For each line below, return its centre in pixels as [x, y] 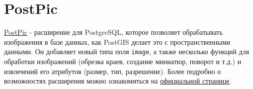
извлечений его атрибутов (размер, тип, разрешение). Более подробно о [113, 71]
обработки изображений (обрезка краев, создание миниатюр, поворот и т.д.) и [123, 61]
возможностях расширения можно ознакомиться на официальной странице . [118, 81]
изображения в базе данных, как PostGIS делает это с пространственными [117, 42]
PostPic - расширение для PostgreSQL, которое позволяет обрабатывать [113, 32]
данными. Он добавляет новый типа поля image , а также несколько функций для [127, 51]
